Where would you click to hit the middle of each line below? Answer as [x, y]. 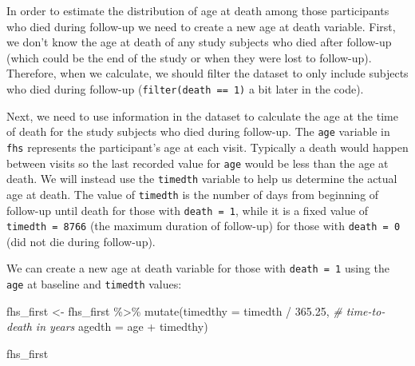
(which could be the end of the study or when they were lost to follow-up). [189, 57]
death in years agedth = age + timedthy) [107, 326]
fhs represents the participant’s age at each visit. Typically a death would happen [207, 147]
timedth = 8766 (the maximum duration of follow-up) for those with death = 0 [204, 226]
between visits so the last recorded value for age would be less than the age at [198, 163]
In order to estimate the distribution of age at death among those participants [198, 10]
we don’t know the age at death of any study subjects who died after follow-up [199, 42]
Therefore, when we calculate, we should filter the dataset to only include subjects [207, 73]
